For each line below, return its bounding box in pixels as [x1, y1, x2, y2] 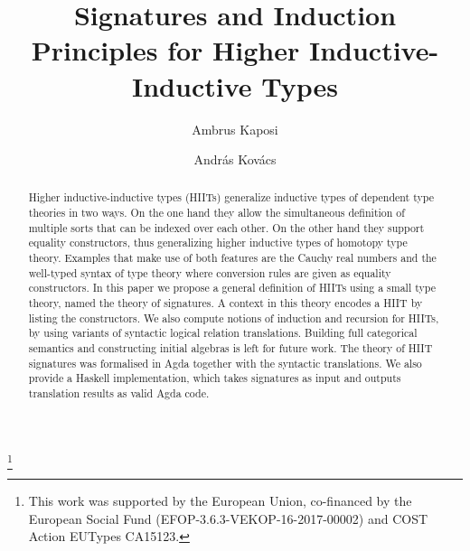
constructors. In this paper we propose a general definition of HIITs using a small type [28, 280, 436, 295]
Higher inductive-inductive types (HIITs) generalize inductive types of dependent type [28, 190, 434, 205]
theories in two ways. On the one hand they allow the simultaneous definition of [28, 205, 405, 220]
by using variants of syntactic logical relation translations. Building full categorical [28, 325, 418, 341]
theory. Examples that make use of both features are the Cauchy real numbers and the [28, 250, 437, 266]
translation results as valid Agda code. [28, 386, 210, 401]
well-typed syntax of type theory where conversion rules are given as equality [28, 265, 391, 280]
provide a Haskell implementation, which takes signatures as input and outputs [28, 370, 401, 386]
